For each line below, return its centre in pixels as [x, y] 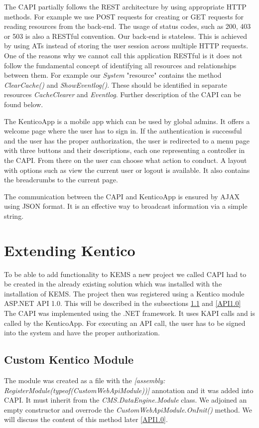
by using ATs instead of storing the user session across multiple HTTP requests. [126, 46]
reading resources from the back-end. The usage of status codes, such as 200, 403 [128, 26]
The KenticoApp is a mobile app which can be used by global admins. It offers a [127, 121]
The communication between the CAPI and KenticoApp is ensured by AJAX [122, 196]
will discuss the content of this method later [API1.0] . [86, 419]
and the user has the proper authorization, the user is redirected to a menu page [127, 140]
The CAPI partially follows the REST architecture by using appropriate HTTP [125, 6]
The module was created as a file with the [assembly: [85, 380]
